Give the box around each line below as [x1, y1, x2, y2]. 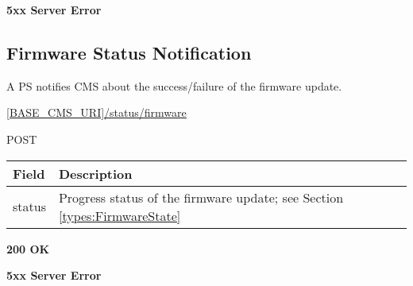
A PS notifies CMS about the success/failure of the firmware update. [6, 77, 342, 94]
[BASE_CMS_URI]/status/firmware [6, 104, 187, 121]
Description [58, 164, 133, 183]
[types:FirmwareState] [58, 206, 181, 225]
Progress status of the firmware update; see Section [58, 187, 344, 207]
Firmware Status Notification [6, 40, 252, 64]
